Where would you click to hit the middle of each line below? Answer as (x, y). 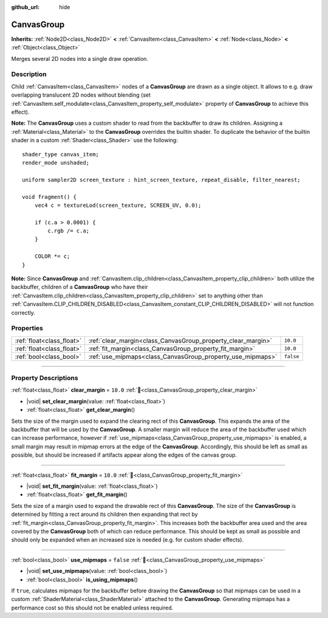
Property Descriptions (45, 378)
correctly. (23, 313)
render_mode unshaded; (56, 162)
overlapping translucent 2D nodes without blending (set (81, 95)
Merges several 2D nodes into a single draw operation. (80, 58)
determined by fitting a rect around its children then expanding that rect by (104, 515)
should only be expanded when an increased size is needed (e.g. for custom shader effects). (128, 540)
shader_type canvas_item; (61, 154)
